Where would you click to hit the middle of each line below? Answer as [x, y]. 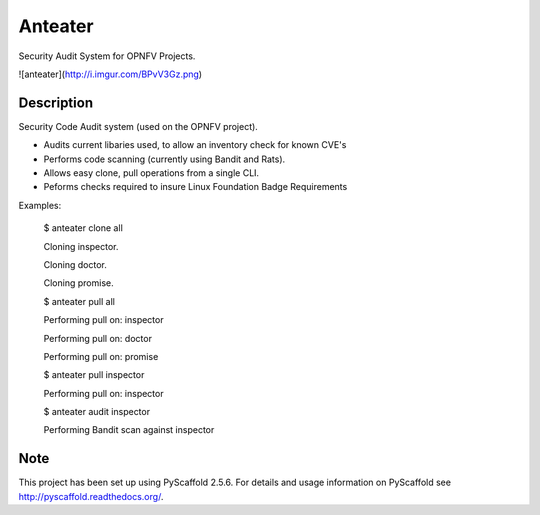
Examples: [40, 205]
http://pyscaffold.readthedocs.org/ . [91, 496]
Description [56, 102]
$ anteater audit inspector [96, 412]
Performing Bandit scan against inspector [129, 430]
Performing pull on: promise [101, 356]
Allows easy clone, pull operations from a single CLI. [151, 173]
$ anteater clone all [83, 228]
